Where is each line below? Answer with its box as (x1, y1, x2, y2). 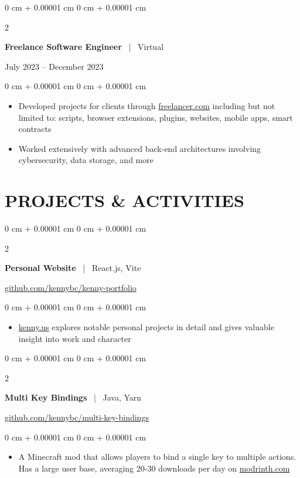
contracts (18, 123, 52, 135)
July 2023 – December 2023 (5, 60, 104, 72)
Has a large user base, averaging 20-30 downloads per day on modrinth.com (18, 462, 290, 474)
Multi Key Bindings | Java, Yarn (5, 391, 142, 404)
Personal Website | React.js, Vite (5, 262, 141, 274)
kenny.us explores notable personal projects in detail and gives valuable (18, 321, 274, 333)
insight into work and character (18, 332, 131, 344)
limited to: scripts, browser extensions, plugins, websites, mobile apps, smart (18, 111, 293, 123)
